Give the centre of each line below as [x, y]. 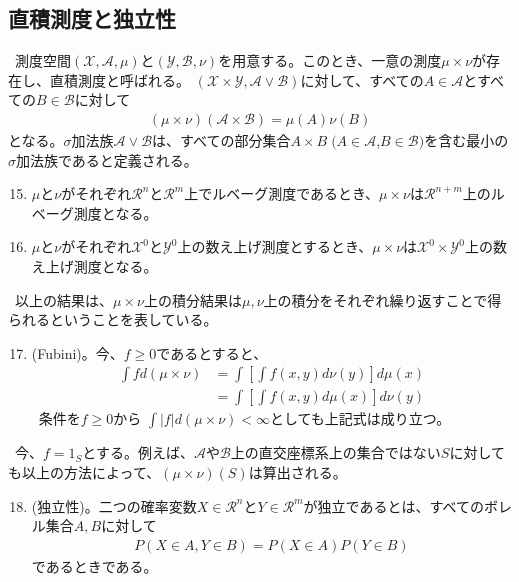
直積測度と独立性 [92, 18]
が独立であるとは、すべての [393, 505]
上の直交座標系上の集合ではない [335, 452]
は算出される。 [297, 472]
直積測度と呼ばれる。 [119, 79]
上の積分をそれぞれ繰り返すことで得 [382, 299]
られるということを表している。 [113, 319]
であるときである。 [94, 565]
